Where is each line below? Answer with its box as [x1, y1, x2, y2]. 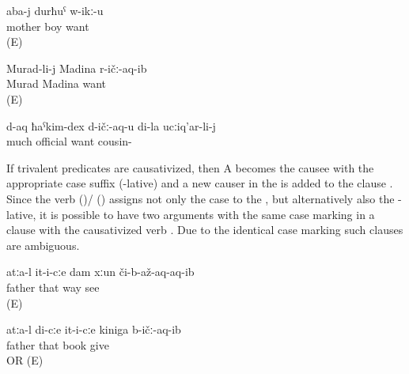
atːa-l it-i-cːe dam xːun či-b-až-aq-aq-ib [6, 263, 195, 280]
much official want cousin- [6, 133, 132, 149]
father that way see [6, 278, 100, 295]
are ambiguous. [6, 236, 80, 253]
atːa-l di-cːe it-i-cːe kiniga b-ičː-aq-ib [6, 321, 181, 338]
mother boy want [6, 17, 89, 34]
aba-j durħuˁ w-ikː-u [6, 2, 104, 18]
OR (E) [6, 352, 44, 368]
